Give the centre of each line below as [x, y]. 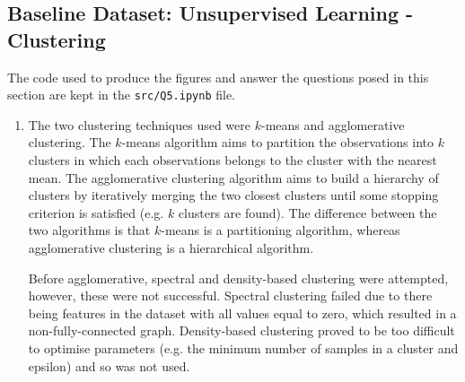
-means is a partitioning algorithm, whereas [281, 230]
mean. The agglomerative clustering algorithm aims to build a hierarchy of [233, 177]
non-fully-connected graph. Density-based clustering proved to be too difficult [241, 330]
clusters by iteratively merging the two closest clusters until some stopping [233, 195]
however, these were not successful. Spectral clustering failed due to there [230, 295]
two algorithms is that [89, 230]
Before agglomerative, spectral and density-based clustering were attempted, [238, 278]
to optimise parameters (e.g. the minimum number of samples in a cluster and [243, 347]
